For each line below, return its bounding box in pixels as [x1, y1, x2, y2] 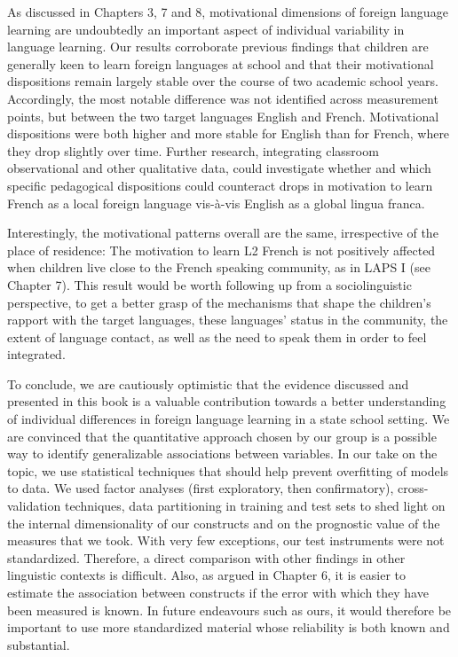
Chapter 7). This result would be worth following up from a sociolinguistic [7, 275, 412, 293]
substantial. [7, 635, 70, 653]
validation [7, 497, 61, 515]
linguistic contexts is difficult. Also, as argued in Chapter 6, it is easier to [7, 566, 407, 584]
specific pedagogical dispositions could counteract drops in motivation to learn [7, 176, 433, 194]
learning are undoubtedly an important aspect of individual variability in [7, 20, 405, 38]
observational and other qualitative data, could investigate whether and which [7, 159, 431, 177]
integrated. [7, 345, 66, 364]
